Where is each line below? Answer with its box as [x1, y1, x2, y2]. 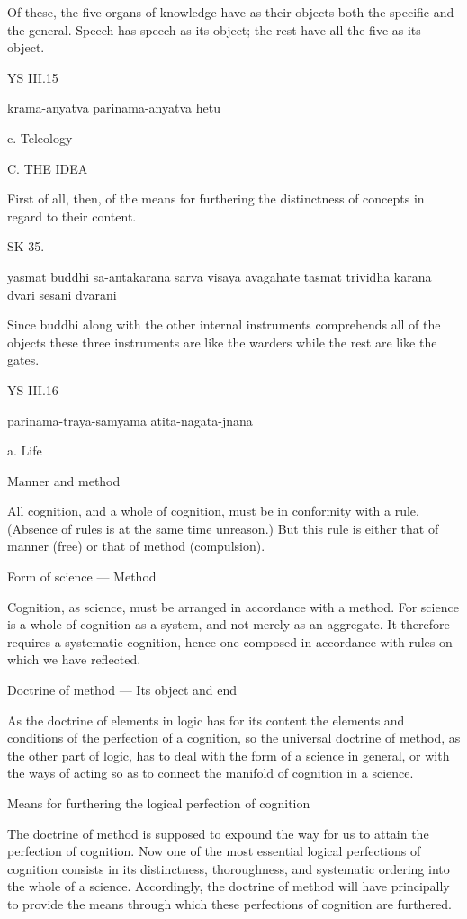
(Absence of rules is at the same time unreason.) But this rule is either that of [7, 518, 439, 537]
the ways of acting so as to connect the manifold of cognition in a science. [7, 763, 414, 782]
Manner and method [7, 471, 121, 490]
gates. [7, 350, 40, 369]
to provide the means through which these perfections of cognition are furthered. [7, 894, 452, 913]
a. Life [7, 441, 42, 460]
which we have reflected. [7, 650, 141, 669]
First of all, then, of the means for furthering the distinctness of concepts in [7, 189, 425, 208]
